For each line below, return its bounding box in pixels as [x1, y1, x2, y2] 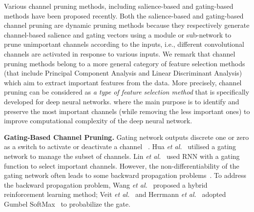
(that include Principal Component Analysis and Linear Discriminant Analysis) [4, 68, 242, 78]
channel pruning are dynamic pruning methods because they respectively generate [4, 20, 250, 30]
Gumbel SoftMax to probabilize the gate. [4, 198, 130, 209]
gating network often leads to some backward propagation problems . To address [4, 170, 247, 180]
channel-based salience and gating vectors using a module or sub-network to [4, 29, 232, 39]
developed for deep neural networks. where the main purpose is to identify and [4, 96, 239, 106]
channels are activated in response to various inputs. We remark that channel [4, 48, 235, 58]
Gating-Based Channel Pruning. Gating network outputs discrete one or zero [4, 132, 249, 142]
